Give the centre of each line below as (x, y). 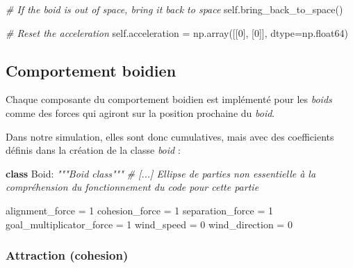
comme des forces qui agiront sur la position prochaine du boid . (140, 112)
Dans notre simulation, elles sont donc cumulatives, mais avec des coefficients (170, 136)
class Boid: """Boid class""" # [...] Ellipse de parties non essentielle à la (161, 173)
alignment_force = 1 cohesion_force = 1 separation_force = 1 (139, 210)
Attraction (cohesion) (67, 255)
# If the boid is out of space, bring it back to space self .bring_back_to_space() (174, 9)
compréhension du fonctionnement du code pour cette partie (132, 187)
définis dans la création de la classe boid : (93, 150)
